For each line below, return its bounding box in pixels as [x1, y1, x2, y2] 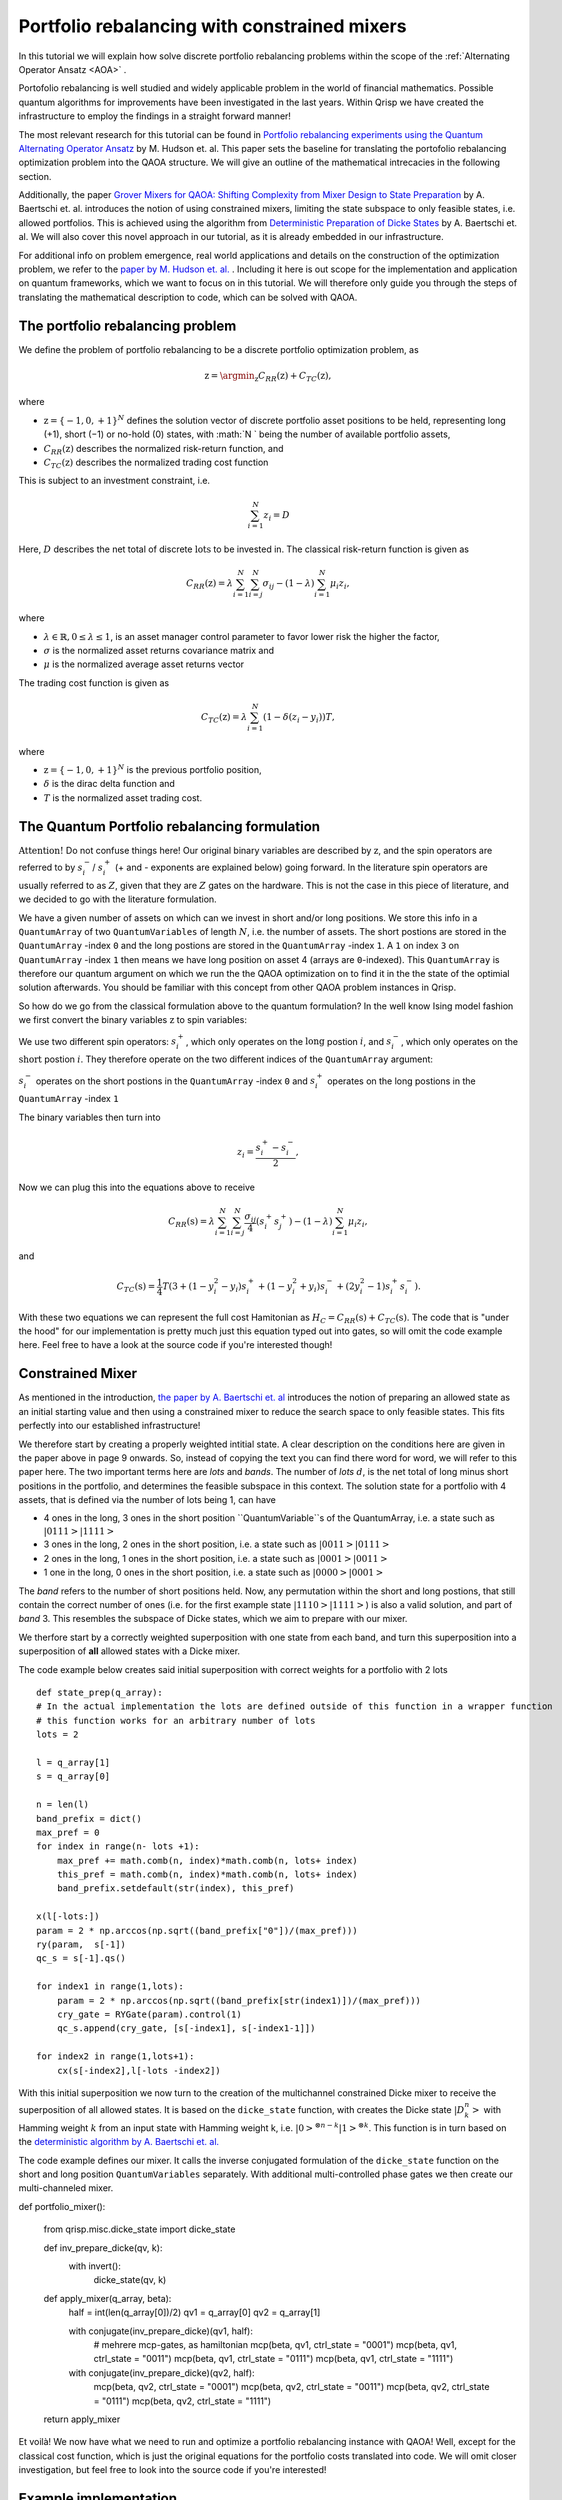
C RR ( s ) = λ [168, 1216, 215, 1230]
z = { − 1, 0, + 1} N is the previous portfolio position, [43, 763, 262, 776]
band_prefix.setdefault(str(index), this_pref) [56, 1883, 295, 1894]
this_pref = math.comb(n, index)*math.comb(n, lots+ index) [56, 1869, 359, 1880]
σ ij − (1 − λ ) [262, 578, 315, 592]
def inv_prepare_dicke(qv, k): [43, 2241, 163, 2254]
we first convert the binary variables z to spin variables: [18, 1014, 247, 1026]
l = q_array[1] [36, 1756, 111, 1768]
